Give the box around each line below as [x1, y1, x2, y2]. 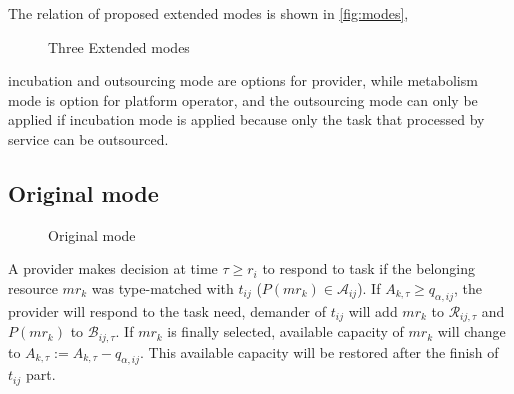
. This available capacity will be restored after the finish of [140, 341, 499, 362]
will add [348, 300, 398, 321]
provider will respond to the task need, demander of [8, 300, 327, 321]
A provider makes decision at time [8, 258, 218, 279]
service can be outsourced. [8, 128, 169, 149]
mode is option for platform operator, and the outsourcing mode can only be [8, 89, 478, 110]
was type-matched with [91, 277, 234, 298]
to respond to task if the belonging [262, 258, 475, 279]
